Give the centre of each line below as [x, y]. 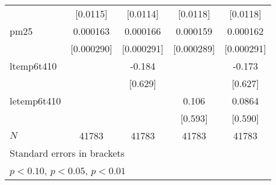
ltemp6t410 [33, 66]
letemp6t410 [35, 101]
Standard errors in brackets [67, 153]
